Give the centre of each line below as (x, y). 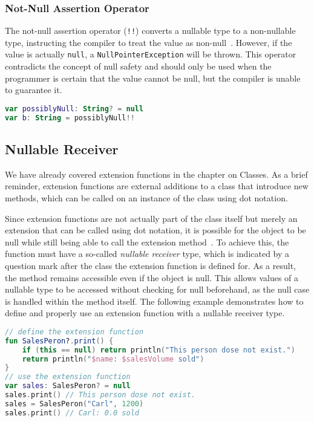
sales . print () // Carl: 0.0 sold (72, 413)
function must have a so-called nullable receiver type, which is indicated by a (147, 254)
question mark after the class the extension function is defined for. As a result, (150, 266)
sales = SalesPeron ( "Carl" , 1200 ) (74, 404)
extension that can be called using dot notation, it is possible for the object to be (155, 230)
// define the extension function (74, 332)
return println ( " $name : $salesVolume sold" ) (113, 359)
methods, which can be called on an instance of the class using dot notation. (146, 198)
